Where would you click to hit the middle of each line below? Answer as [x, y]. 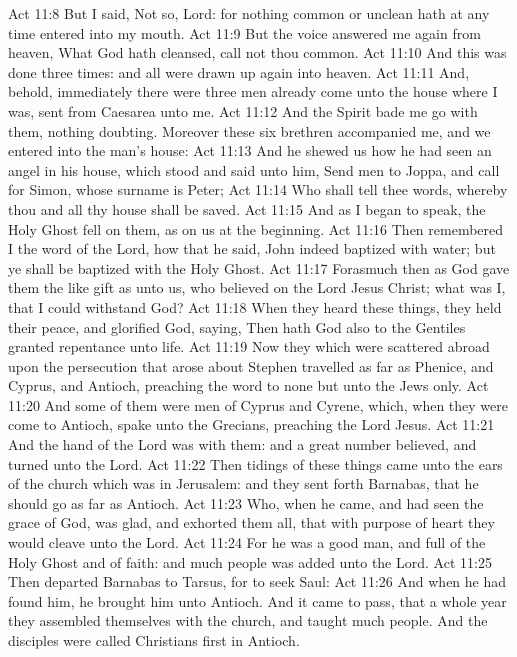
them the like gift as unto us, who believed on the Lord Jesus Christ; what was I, [257, 287]
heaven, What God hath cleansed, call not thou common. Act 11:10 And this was [257, 52]
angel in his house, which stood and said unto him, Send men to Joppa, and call [254, 169]
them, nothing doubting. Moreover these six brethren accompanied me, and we [249, 130]
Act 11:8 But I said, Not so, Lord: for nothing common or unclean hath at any [249, 13]
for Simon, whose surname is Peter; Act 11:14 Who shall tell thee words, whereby [258, 189]
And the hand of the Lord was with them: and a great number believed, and [242, 444]
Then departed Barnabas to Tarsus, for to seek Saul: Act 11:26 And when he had [257, 581]
